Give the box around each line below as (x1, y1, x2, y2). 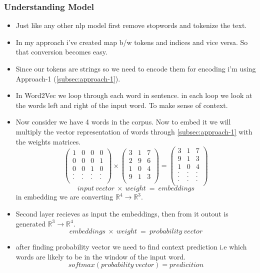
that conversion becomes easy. (15, 46, 107, 57)
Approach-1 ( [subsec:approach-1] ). (15, 73, 120, 83)
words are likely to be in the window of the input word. (15, 251, 186, 261)
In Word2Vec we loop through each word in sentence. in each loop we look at (15, 90, 252, 100)
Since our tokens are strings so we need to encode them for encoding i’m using (15, 63, 256, 73)
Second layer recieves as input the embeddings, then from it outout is (15, 208, 228, 219)
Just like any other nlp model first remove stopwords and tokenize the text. (15, 20, 247, 30)
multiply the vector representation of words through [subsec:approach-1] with (15, 126, 252, 136)
